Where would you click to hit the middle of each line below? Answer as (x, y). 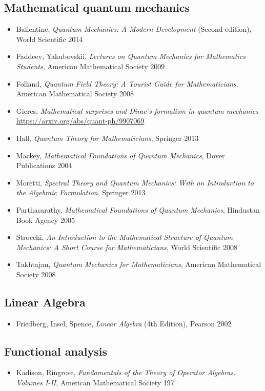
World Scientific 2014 (49, 39)
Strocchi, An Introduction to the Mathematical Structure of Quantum (125, 237)
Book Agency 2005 (45, 220)
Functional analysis (56, 351)
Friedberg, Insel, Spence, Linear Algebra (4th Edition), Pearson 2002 (124, 323)
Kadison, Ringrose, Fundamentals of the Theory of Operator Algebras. (126, 372)
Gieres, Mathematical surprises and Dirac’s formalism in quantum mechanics (137, 110)
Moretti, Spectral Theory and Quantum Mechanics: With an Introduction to (135, 182)
